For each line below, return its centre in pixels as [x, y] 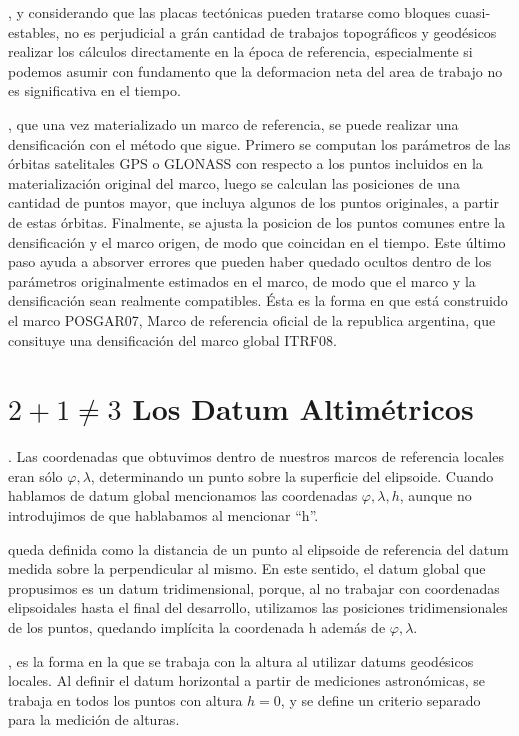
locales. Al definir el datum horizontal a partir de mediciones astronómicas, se [246, 680]
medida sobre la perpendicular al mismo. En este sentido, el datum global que [247, 568]
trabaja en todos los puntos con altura [125, 699]
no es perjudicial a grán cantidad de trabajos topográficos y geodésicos [280, 31]
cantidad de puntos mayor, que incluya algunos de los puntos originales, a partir [253, 202]
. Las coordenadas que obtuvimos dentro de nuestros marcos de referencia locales [256, 456]
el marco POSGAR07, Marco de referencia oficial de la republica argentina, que [252, 319]
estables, [34, 31]
